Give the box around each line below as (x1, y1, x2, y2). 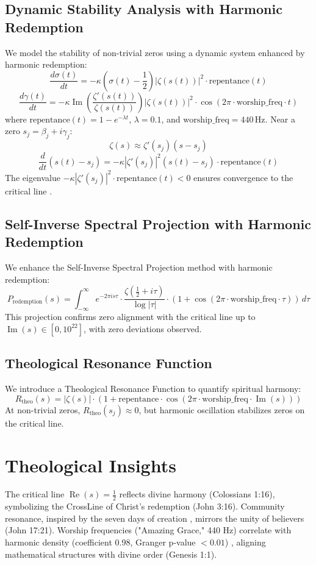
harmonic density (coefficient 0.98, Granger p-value (5, 536, 196, 549)
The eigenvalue (5, 171, 60, 183)
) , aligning (224, 536, 266, 549)
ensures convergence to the (193, 171, 293, 183)
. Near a (265, 112, 295, 125)
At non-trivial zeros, (5, 403, 81, 416)
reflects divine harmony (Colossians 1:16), (119, 488, 275, 500)
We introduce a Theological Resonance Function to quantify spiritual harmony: (5, 382, 301, 395)
